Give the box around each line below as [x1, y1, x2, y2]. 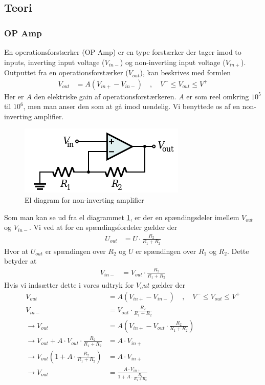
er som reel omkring [186, 91, 249, 101]
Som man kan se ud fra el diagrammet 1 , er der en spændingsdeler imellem [4, 211, 239, 222]
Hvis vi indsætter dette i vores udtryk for [4, 279, 134, 290]
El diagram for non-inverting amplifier [25, 195, 144, 205]
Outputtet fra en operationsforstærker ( [4, 67, 128, 78]
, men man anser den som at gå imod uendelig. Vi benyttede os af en [23, 101, 240, 112]
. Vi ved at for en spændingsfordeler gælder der [29, 222, 178, 232]
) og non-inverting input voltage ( [120, 56, 226, 67]
